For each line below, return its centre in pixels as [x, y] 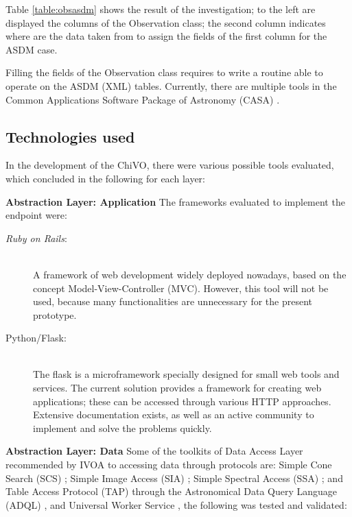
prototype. [55, 314]
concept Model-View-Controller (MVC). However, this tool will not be [181, 288]
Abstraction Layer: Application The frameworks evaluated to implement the [175, 201]
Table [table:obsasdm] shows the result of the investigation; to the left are [161, 9]
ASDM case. [32, 49]
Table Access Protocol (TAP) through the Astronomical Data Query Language [172, 491]
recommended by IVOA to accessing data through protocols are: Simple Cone [169, 465]
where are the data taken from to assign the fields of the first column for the [166, 36]
